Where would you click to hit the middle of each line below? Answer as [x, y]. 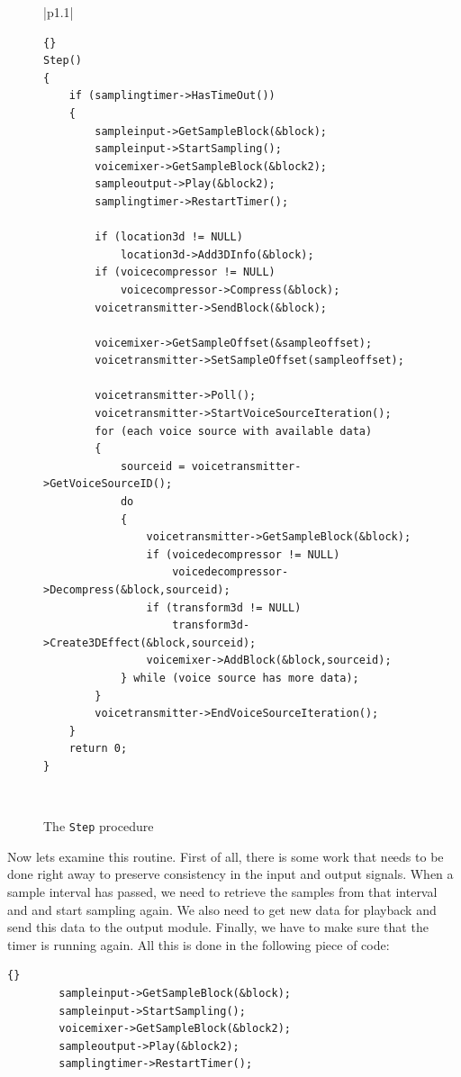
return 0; [98, 749]
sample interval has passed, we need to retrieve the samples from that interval [222, 891]
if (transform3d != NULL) [224, 607]
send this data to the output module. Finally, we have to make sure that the [218, 927]
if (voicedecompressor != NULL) [243, 554]
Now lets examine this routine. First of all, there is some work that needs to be [226, 856]
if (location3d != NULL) [169, 237]
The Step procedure [99, 826]
